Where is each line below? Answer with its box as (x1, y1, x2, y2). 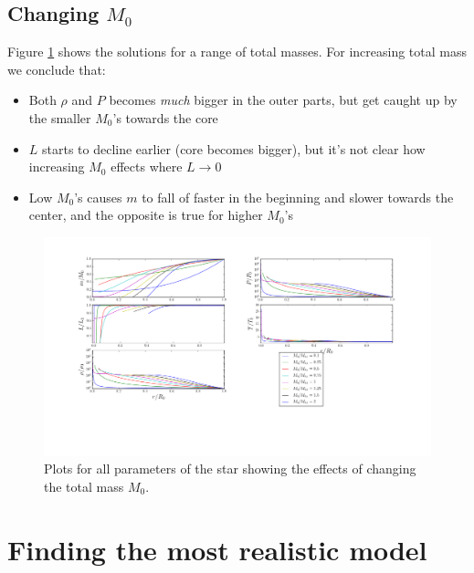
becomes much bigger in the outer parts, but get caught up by (109, 90, 458, 109)
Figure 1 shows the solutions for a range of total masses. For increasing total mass (7, 42, 467, 61)
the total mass (44, 476, 124, 495)
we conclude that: (7, 59, 106, 78)
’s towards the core (112, 108, 218, 127)
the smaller (28, 108, 91, 127)
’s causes (74, 187, 122, 206)
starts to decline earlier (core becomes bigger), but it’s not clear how (42, 139, 426, 158)
